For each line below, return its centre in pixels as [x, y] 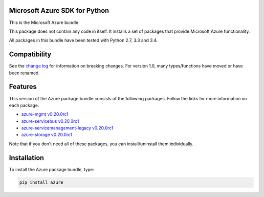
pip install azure [41, 182]
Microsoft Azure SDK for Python [59, 11]
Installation [26, 158]
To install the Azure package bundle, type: [52, 169]
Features [23, 87]
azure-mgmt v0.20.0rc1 [45, 114]
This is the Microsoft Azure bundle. [44, 22]
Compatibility [30, 55]
